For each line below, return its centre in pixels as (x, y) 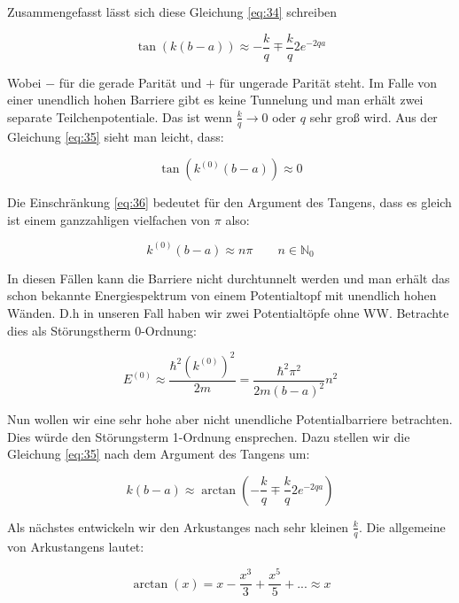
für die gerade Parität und (130, 82)
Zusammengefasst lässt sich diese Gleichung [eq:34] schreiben (172, 12)
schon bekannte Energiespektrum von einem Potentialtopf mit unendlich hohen (222, 295)
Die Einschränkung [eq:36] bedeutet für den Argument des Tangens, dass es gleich (229, 202)
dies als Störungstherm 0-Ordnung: (102, 330)
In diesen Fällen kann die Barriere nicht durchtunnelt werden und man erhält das (229, 278)
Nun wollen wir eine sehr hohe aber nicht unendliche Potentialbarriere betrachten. (230, 419)
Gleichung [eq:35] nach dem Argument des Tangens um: (159, 454)
